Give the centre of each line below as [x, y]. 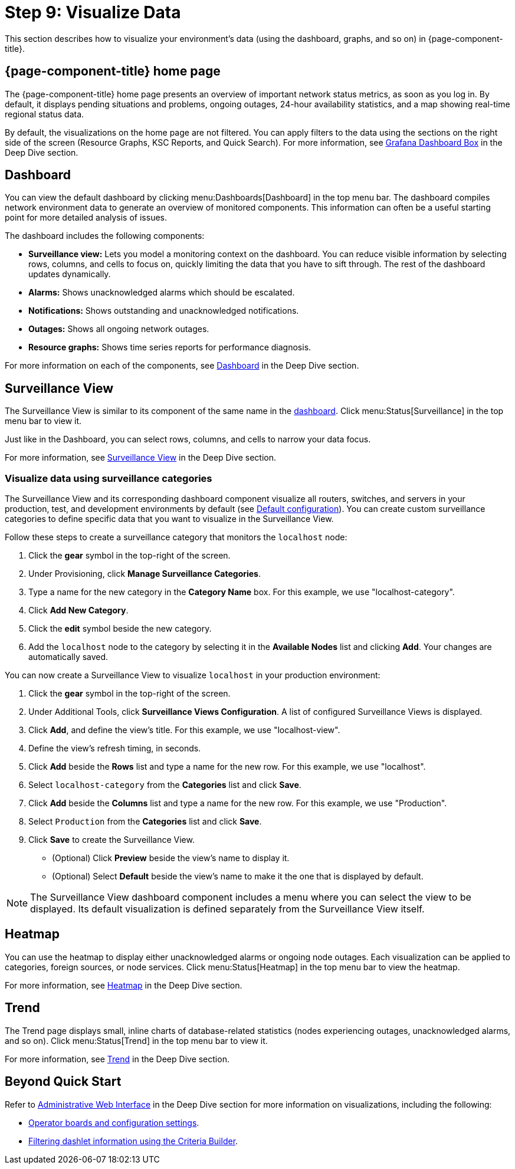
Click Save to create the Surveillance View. [111, 840]
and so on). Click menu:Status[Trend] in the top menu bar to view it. [136, 1040]
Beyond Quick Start [63, 1082]
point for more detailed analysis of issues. [86, 218]
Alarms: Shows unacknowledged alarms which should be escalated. [162, 293]
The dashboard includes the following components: [105, 236]
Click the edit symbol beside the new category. [120, 629]
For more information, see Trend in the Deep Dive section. [117, 1059]
